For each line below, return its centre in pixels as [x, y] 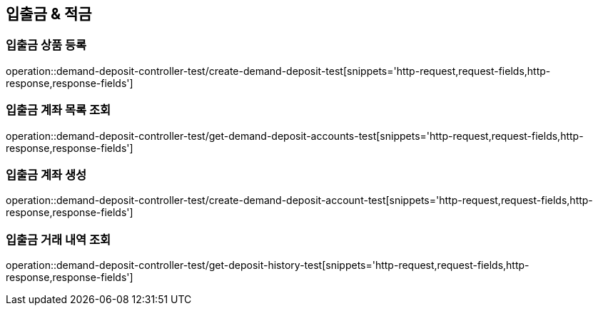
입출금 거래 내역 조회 [59, 239]
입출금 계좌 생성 [46, 174]
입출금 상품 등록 [46, 45]
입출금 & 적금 [49, 14]
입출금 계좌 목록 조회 [59, 110]
